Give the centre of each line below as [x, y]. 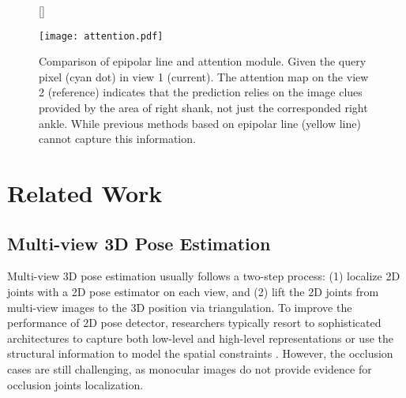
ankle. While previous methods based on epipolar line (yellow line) [200, 123]
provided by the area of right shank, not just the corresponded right [203, 108]
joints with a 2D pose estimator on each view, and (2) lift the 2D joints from [193, 291]
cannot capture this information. [117, 139]
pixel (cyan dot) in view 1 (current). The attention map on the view [204, 76]
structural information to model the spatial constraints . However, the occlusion [200, 353]
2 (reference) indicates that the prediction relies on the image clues [201, 92]
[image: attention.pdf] [101, 36]
